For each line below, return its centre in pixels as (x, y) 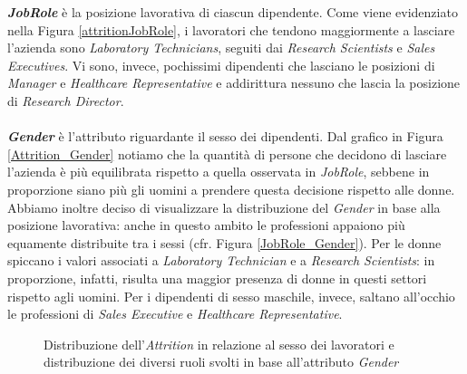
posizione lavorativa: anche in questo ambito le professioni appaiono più (206, 225)
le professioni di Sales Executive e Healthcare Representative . (175, 314)
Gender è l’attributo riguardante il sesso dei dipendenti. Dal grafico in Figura (225, 136)
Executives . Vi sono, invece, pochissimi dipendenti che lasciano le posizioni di (221, 65)
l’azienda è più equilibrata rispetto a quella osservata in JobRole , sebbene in (219, 172)
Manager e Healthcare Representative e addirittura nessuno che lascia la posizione (234, 83)
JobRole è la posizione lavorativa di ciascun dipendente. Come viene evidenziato (233, 12)
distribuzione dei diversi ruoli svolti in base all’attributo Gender (221, 362)
